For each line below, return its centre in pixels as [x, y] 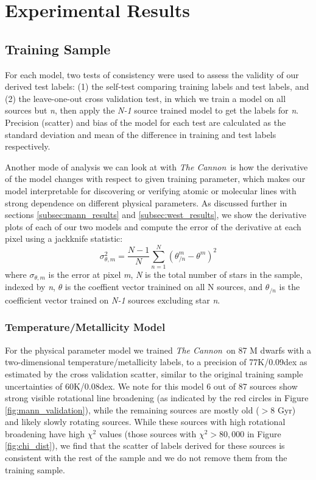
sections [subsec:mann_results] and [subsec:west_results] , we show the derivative [156, 215]
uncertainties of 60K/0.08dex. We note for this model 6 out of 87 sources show [151, 386]
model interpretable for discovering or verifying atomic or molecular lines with [151, 190]
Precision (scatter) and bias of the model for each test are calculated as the [146, 122]
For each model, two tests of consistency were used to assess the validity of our [152, 74]
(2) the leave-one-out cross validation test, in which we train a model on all [146, 98]
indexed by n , [30, 287]
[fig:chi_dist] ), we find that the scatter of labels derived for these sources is [145, 445]
